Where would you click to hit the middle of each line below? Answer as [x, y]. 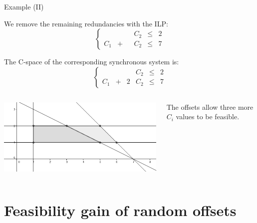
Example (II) [24, 6]
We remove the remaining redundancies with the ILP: [86, 23]
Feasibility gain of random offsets [120, 210]
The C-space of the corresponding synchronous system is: [92, 62]
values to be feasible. [208, 116]
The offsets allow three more [210, 107]
